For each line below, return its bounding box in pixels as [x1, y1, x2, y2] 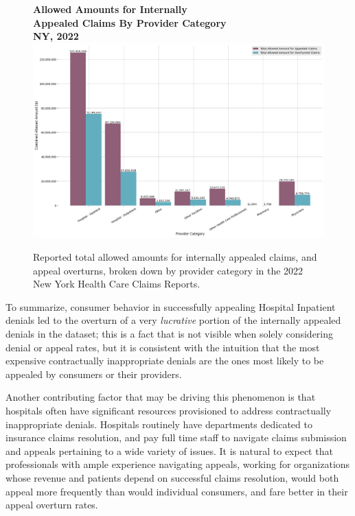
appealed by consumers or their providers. [5, 366, 182, 381]
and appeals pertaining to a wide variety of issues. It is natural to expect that [5, 443, 333, 458]
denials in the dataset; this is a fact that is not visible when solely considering [5, 326, 334, 340]
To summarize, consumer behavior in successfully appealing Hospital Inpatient [5, 299, 336, 314]
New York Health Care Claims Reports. [33, 277, 201, 291]
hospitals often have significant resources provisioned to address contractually [5, 403, 332, 417]
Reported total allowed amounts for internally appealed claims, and [33, 250, 317, 263]
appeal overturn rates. [5, 497, 98, 512]
